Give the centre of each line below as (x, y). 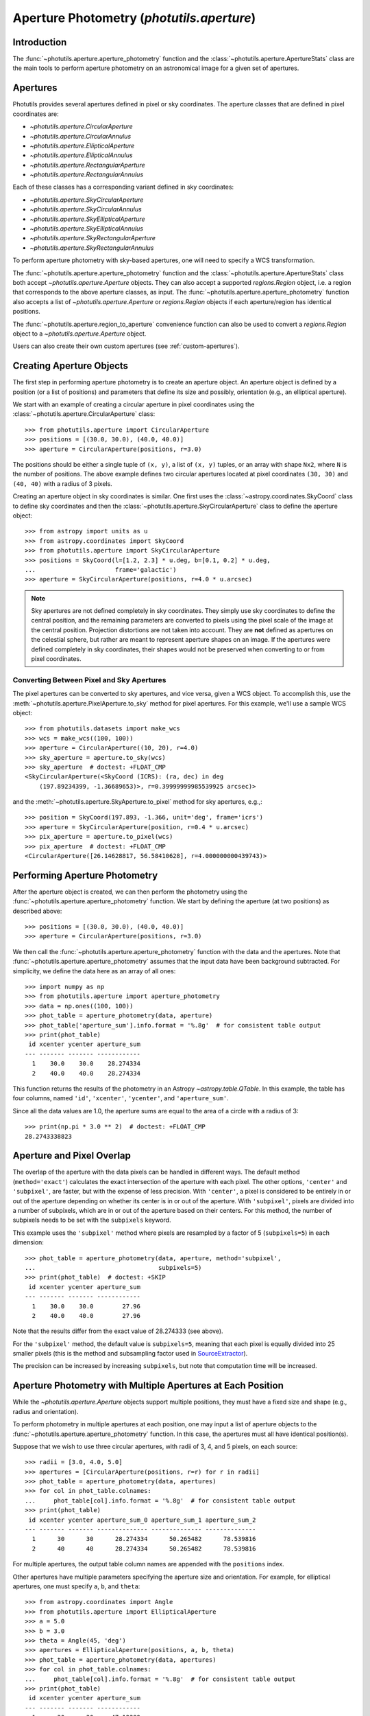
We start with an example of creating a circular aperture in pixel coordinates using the (134, 404)
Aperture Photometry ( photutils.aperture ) (134, 18)
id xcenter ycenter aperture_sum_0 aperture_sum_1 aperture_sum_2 (142, 1520)
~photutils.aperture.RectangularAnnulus (87, 174)
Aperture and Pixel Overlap (72, 1156)
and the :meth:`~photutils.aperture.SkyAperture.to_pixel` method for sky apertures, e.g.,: (138, 802)
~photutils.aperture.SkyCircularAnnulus (86, 209)
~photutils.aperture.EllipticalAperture (82, 146)
